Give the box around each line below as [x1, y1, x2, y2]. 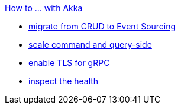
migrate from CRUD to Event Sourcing [28, 21, 176, 31]
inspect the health [28, 76, 99, 86]
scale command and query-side [28, 39, 152, 49]
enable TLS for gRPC [28, 58, 110, 68]
